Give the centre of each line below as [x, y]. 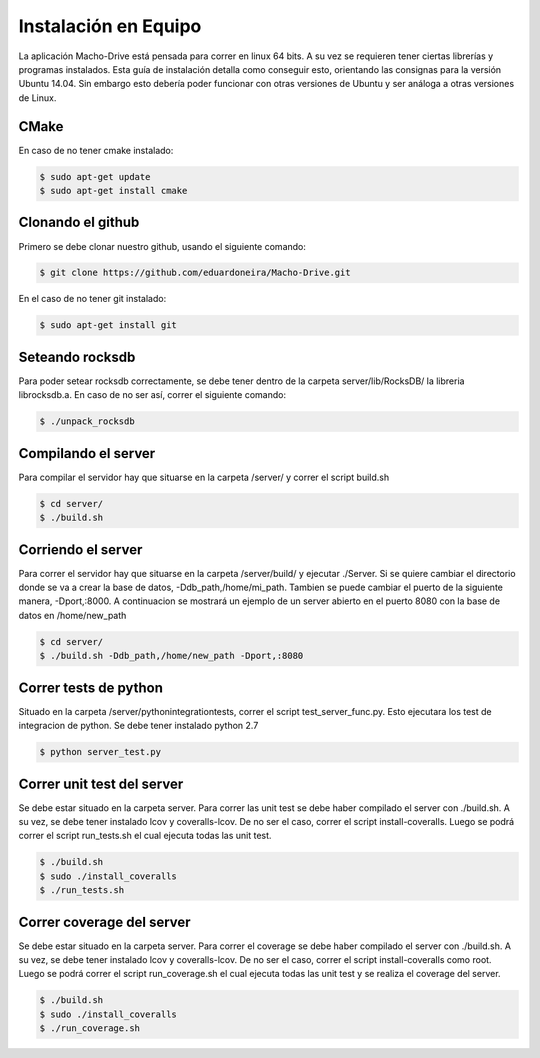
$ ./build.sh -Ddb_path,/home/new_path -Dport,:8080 [171, 656]
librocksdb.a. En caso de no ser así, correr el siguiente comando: [152, 395]
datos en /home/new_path [72, 615]
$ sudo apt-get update [95, 176]
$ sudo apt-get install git [108, 325]
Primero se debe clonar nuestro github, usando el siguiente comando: [162, 246]
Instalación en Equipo [110, 26]
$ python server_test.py [100, 752]
